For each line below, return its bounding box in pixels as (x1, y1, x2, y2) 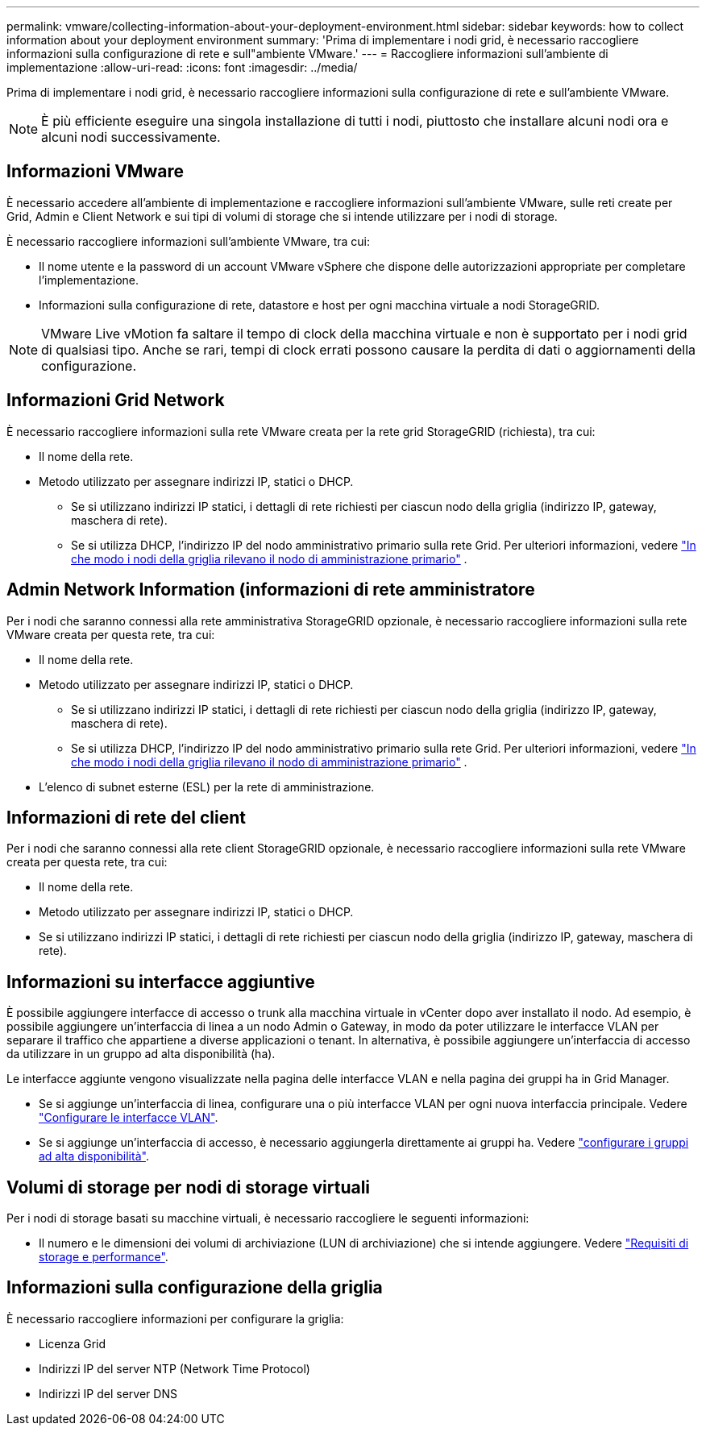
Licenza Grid (39, 1336, 106, 1351)
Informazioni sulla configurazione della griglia (6, 1277, 383, 1298)
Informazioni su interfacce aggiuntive (6, 971, 315, 992)
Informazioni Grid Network (6, 390, 225, 411)
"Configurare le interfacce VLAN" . (39, 1110, 218, 1125)
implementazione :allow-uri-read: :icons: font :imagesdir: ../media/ (6, 60, 358, 74)
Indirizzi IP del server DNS (39, 1386, 177, 1401)
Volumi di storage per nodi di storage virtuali (6, 1177, 371, 1197)
